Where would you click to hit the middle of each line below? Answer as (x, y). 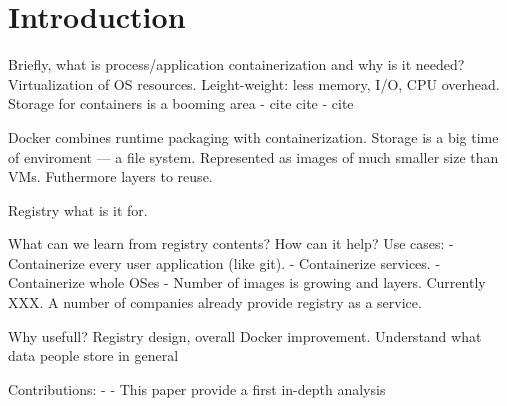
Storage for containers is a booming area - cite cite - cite (181, 103)
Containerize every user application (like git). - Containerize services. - (224, 262)
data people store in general (93, 355)
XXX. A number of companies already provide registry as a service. (215, 302)
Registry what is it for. (78, 209)
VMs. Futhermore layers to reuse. (110, 176)
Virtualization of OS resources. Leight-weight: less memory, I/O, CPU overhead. (254, 83)
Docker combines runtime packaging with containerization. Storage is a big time (253, 136)
